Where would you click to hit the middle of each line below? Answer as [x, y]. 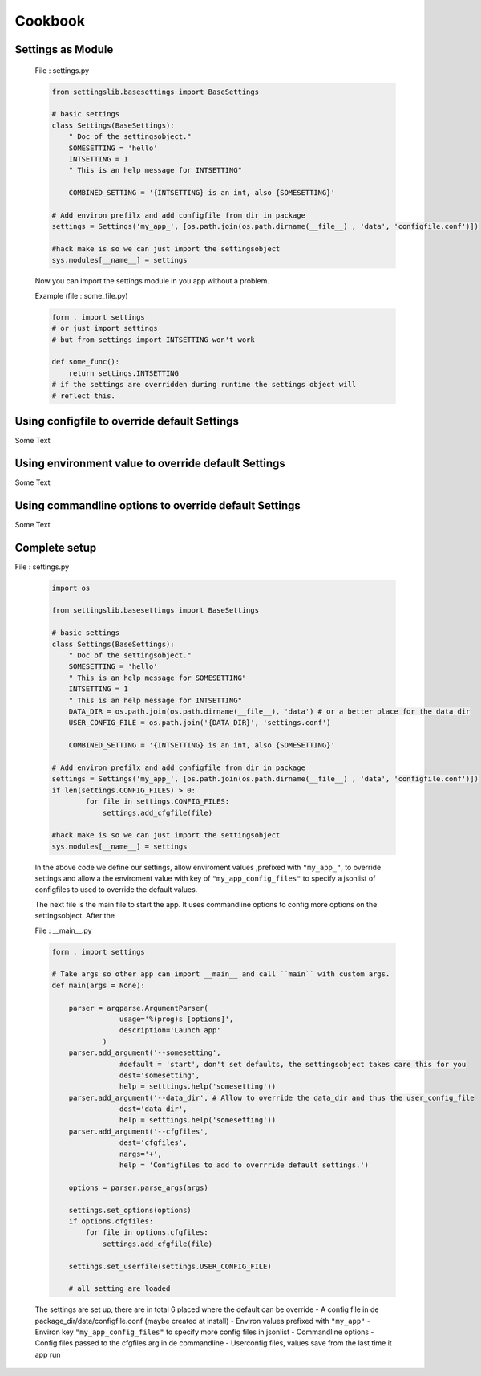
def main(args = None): [99, 985]
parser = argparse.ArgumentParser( [138, 1008]
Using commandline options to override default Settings [158, 505]
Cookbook [50, 21]
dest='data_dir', [153, 1109]
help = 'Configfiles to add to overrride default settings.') [244, 1165]
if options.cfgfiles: [111, 1221]
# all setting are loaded [119, 1289]
